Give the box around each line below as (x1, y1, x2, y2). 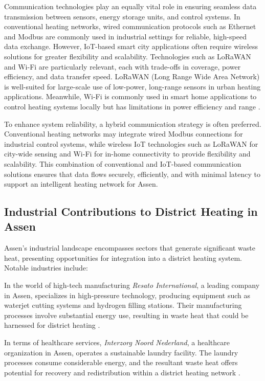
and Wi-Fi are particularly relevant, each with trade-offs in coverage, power (4, 61, 241, 72)
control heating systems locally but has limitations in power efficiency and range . (4, 101, 260, 111)
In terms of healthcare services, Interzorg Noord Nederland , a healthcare (4, 337, 230, 348)
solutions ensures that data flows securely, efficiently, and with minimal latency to (4, 168, 261, 179)
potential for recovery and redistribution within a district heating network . (4, 367, 240, 377)
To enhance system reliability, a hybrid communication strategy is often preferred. (4, 118, 261, 129)
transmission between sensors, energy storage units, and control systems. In (4, 11, 240, 21)
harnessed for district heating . (4, 320, 100, 330)
